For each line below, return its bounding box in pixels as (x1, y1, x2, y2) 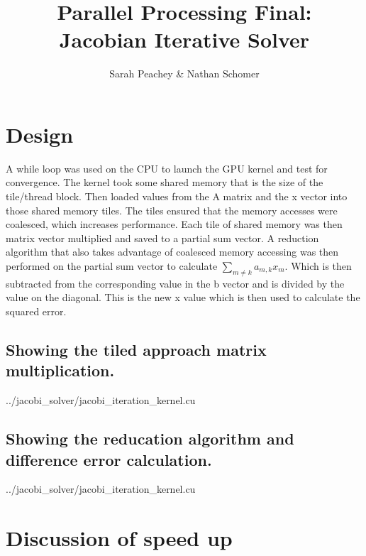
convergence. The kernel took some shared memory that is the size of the (6, 175, 323, 190)
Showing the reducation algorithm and (6, 427, 294, 449)
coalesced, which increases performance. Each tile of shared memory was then (6, 217, 343, 231)
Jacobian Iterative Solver (59, 25, 310, 54)
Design (6, 119, 74, 148)
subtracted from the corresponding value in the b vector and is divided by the (6, 276, 345, 290)
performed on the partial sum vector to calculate (6, 258, 218, 273)
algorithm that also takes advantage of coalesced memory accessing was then (6, 244, 339, 259)
